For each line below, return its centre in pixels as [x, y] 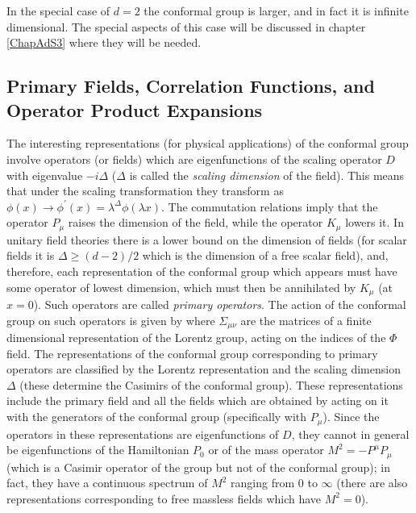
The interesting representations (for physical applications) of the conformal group [208, 143]
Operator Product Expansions [135, 109]
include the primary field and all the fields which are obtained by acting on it [198, 400]
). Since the [351, 417]
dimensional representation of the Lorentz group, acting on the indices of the [196, 338]
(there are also [372, 483]
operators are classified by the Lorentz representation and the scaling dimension [204, 369]
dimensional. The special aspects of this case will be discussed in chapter [186, 26]
